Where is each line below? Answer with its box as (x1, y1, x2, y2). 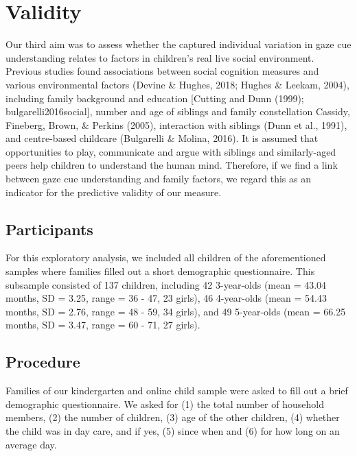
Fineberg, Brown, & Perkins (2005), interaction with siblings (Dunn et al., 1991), (5, 117, 347, 132)
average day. (5, 437, 57, 451)
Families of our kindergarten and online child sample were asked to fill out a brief (5, 383, 348, 398)
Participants (5, 218, 93, 239)
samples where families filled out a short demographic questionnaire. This (5, 264, 315, 278)
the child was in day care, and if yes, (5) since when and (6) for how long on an (5, 424, 340, 437)
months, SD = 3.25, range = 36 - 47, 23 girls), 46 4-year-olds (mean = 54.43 (5, 291, 327, 305)
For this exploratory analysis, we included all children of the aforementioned (5, 250, 326, 265)
